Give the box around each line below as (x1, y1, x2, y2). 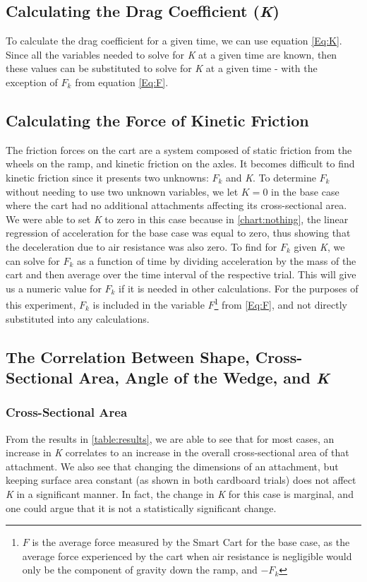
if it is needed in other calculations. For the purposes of (119, 280, 359, 295)
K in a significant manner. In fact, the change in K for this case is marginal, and (6, 486, 354, 501)
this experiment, (6, 297, 76, 311)
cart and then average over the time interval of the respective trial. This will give (6, 267, 356, 282)
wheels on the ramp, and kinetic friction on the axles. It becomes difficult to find (6, 156, 355, 171)
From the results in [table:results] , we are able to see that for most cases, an (6, 431, 335, 446)
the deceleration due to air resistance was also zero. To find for (6, 239, 277, 254)
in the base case (271, 184, 339, 198)
